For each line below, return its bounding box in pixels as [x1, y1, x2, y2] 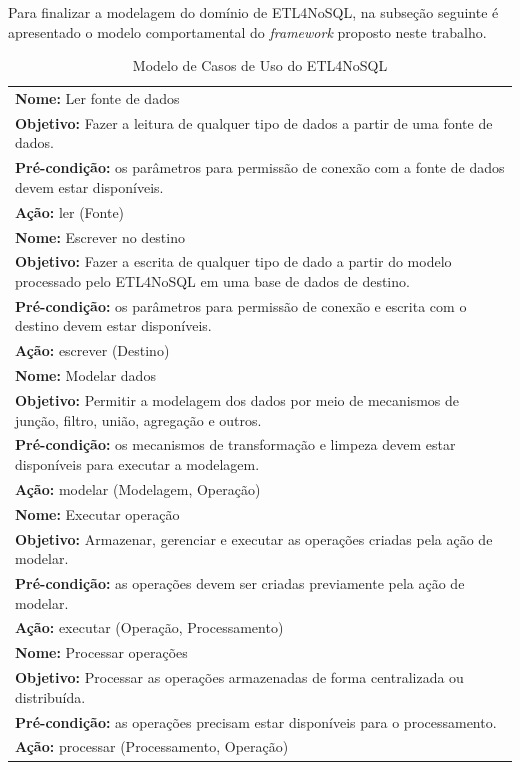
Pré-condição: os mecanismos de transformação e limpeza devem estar [15, 434, 456, 455]
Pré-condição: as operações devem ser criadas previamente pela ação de [15, 573, 465, 593]
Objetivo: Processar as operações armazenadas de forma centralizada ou [15, 667, 464, 688]
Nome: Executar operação [15, 503, 180, 524]
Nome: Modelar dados [15, 365, 156, 386]
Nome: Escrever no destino [15, 226, 185, 247]
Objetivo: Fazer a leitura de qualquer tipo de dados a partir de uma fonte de [15, 112, 493, 133]
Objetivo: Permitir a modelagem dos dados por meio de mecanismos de [15, 390, 460, 410]
